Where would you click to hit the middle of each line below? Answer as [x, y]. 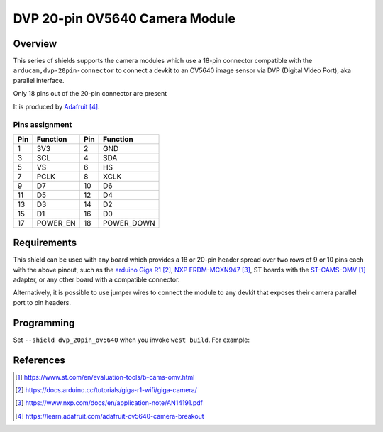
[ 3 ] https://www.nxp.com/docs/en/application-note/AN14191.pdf [109, 403]
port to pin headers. [42, 302]
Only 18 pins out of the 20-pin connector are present [90, 94]
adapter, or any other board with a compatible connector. [96, 279]
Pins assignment [43, 125]
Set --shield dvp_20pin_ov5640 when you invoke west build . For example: [131, 340]
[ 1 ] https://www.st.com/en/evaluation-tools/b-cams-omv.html [105, 377]
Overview [35, 44]
